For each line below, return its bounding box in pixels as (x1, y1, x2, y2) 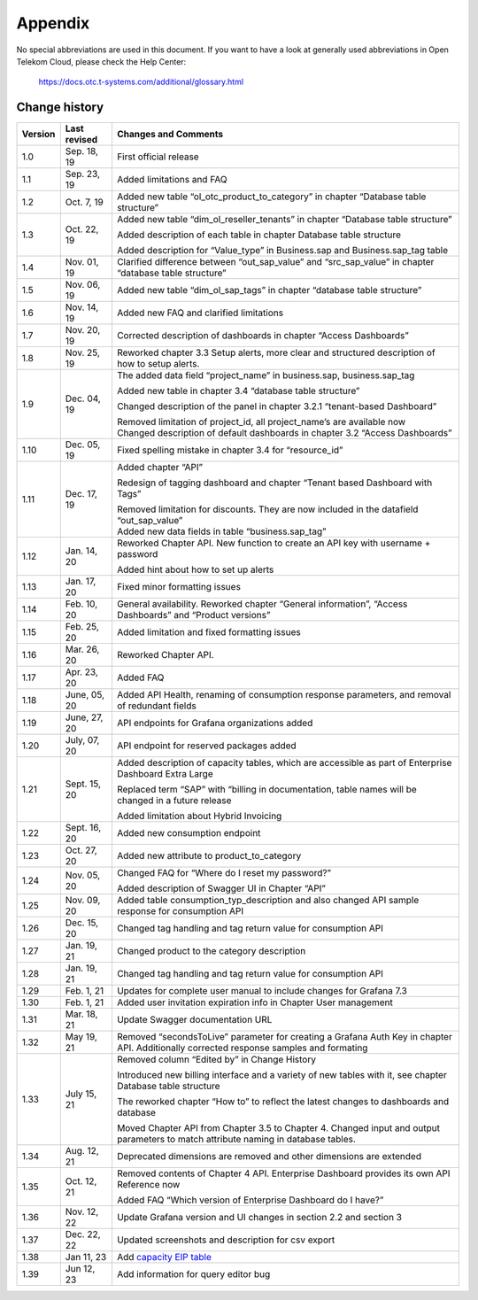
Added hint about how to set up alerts (116, 563, 274, 576)
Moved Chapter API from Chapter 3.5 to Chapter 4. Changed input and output (116, 1122, 440, 1134)
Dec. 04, (65, 392, 101, 405)
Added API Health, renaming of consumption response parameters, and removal (116, 689, 451, 701)
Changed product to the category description (116, 945, 306, 957)
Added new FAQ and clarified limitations (116, 306, 283, 319)
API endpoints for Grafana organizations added (116, 717, 313, 730)
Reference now (116, 1179, 181, 1191)
